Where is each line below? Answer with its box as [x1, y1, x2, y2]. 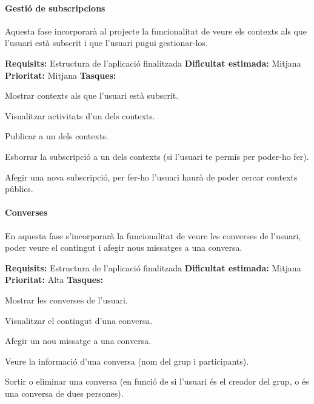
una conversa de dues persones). [5, 386, 124, 399]
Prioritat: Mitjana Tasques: [5, 68, 116, 81]
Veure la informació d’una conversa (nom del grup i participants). [5, 354, 249, 367]
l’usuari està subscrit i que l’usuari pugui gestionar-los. [5, 36, 208, 49]
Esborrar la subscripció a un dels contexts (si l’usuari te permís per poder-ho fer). [5, 150, 309, 162]
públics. [5, 182, 33, 195]
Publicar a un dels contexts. [5, 130, 109, 142]
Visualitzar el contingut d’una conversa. [5, 314, 153, 326]
